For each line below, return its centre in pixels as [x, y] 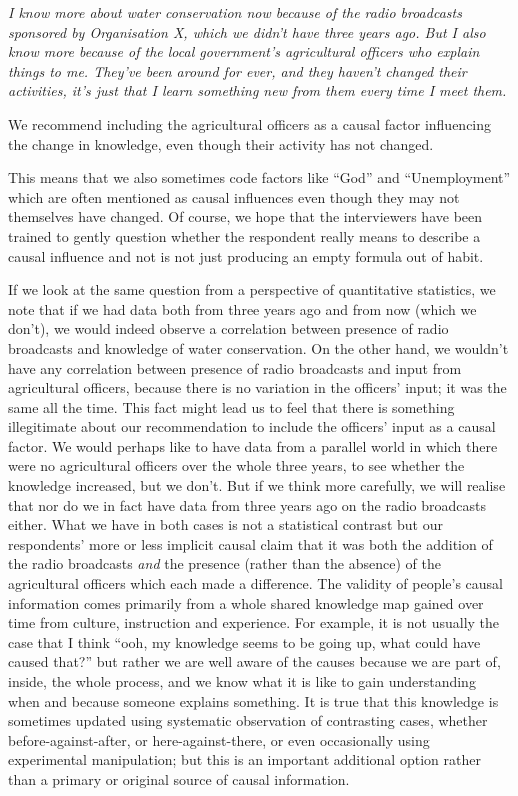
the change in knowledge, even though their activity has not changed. [221, 143]
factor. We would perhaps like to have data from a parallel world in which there [253, 445]
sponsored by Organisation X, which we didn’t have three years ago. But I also [247, 31]
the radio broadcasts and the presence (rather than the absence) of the [224, 563]
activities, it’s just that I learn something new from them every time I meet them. [257, 90]
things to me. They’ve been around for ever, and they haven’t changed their [237, 70]
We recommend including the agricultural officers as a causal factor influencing [250, 123]
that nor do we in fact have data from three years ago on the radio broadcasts [247, 504]
